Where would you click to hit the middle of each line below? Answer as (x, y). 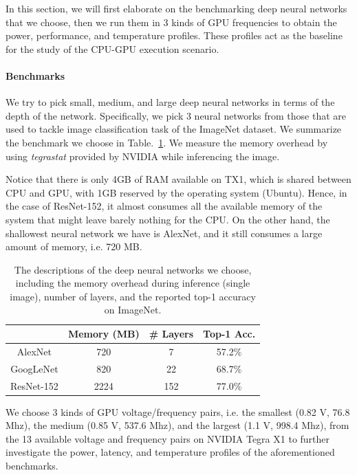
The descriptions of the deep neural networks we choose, (133, 269)
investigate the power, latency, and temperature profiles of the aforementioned (170, 452)
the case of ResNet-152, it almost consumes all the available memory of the (164, 206)
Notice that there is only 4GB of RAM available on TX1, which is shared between (178, 179)
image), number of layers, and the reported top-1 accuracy (133, 296)
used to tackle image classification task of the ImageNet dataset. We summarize (174, 129)
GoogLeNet (34, 368)
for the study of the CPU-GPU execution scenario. (112, 48)
